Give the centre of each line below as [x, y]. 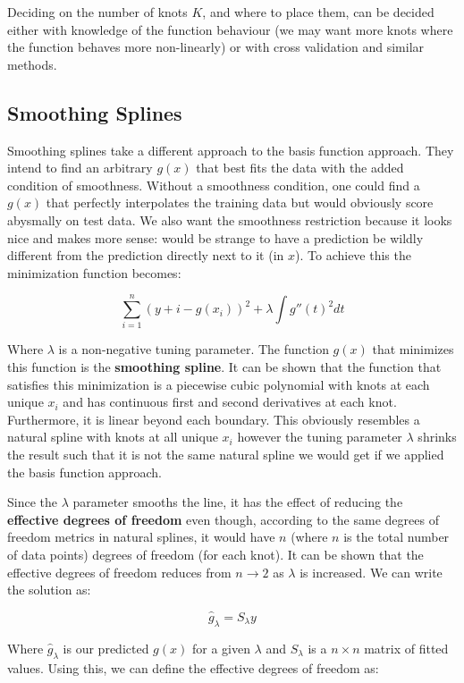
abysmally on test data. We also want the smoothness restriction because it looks [230, 219]
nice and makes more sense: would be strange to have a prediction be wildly [215, 237]
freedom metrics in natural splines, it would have [141, 537]
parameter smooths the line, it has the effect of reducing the [238, 502]
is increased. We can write [371, 572]
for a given [221, 648]
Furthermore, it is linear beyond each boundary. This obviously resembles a [214, 419]
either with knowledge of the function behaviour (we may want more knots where [230, 29]
